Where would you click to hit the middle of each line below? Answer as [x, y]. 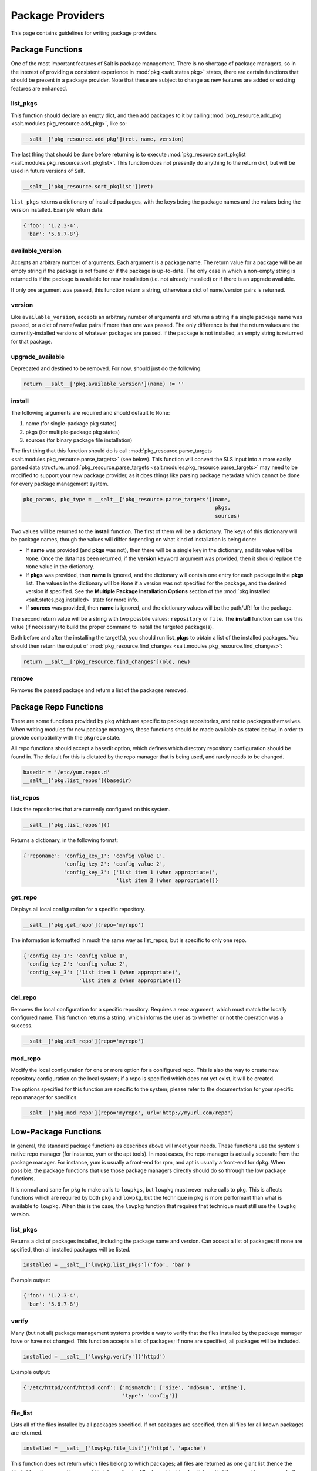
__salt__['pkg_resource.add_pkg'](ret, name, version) [104, 139]
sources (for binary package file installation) [79, 440]
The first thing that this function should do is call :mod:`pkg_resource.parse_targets [112, 451]
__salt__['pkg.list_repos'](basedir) [77, 781]
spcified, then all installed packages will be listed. [71, 1249]
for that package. [32, 341]
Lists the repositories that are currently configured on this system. [91, 809]
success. [22, 1026]
